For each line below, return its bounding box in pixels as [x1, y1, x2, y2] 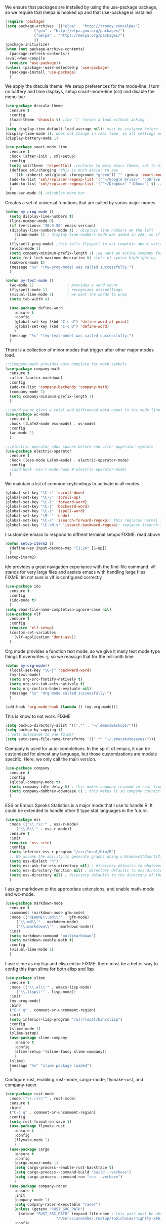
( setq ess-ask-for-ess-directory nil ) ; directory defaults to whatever [9, 863, 163, 868]
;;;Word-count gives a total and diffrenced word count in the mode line [5, 408, 161, 412]
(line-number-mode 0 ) [9, 218, 54, 224]
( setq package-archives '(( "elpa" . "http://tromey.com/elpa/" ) [5, 23, 140, 29]
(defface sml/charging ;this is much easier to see [9, 168, 119, 173]
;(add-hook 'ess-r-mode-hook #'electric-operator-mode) [9, 467, 127, 472]
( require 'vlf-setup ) [9, 626, 54, 631]
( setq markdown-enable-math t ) [9, 938, 74, 943]
